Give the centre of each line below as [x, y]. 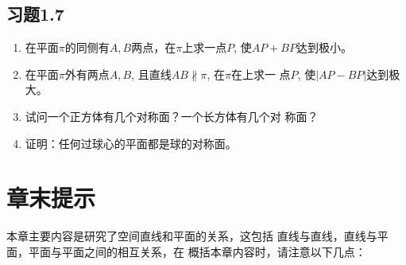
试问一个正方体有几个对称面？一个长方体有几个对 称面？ [172, 116]
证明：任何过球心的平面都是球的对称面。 [131, 143]
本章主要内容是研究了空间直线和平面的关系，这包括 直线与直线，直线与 [192, 236]
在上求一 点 [261, 74]
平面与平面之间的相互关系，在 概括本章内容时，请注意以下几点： [197, 251]
